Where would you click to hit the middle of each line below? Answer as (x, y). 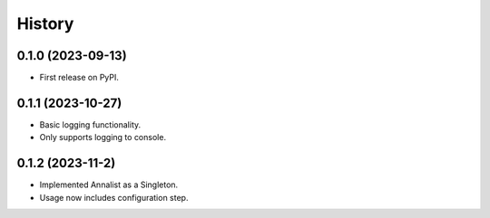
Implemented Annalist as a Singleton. (109, 185)
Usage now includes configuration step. (114, 197)
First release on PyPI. (79, 78)
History (45, 24)
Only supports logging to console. (103, 137)
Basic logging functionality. (90, 124)
